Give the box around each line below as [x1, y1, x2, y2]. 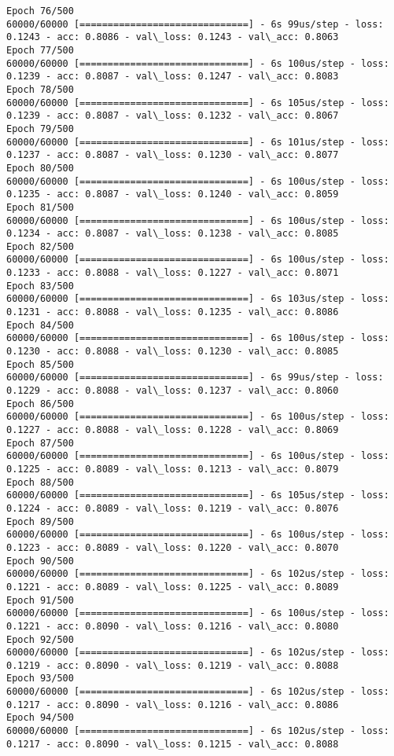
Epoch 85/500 [6, 358, 74, 370]
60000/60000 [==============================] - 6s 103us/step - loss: [6, 293, 389, 305]
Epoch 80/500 [6, 162, 74, 174]
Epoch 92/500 [6, 633, 74, 645]
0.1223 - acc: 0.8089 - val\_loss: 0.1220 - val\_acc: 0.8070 [6, 541, 339, 553]
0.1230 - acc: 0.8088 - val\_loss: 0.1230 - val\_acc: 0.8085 [6, 346, 339, 358]
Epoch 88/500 [6, 476, 74, 488]
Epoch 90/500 [6, 555, 74, 567]
